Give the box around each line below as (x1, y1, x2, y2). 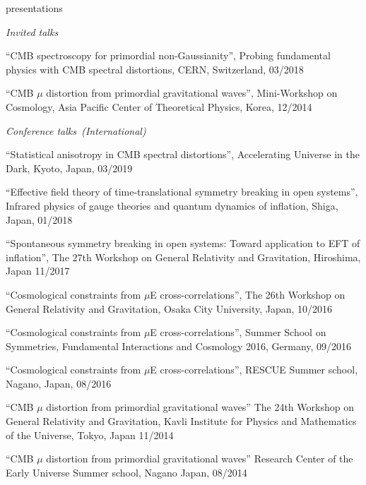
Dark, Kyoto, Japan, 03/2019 (6, 160, 133, 175)
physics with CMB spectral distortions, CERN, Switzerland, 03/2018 (6, 61, 304, 76)
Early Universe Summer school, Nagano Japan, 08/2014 (6, 465, 247, 479)
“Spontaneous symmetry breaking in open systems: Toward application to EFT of (6, 236, 360, 251)
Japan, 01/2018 (6, 212, 73, 227)
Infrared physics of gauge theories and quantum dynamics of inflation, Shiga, (6, 198, 338, 212)
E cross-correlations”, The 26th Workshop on (150, 287, 346, 301)
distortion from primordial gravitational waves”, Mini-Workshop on (46, 85, 338, 100)
